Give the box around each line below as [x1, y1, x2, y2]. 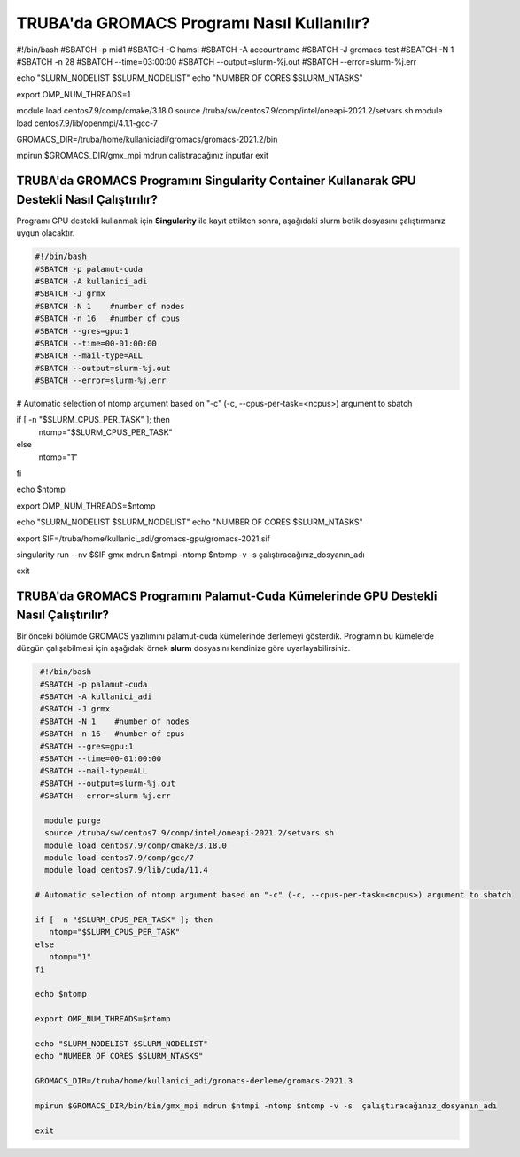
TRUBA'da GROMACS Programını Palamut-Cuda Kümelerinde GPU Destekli [16, 589, 438, 604]
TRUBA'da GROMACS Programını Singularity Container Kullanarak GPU [16, 174, 416, 189]
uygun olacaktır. [16, 228, 75, 238]
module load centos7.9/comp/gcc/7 [44, 853, 195, 863]
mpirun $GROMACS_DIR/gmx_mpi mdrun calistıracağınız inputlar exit [16, 151, 269, 161]
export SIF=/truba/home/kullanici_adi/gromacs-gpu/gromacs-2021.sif [16, 532, 270, 544]
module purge [44, 815, 101, 826]
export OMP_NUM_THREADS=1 [16, 89, 131, 99]
